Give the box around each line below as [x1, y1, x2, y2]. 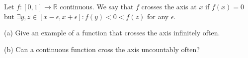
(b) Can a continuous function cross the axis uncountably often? [4, 44, 200, 54]
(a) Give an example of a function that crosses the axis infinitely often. [4, 28, 220, 38]
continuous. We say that [60, 1, 134, 11]
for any [147, 11, 169, 21]
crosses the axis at [141, 1, 197, 11]
